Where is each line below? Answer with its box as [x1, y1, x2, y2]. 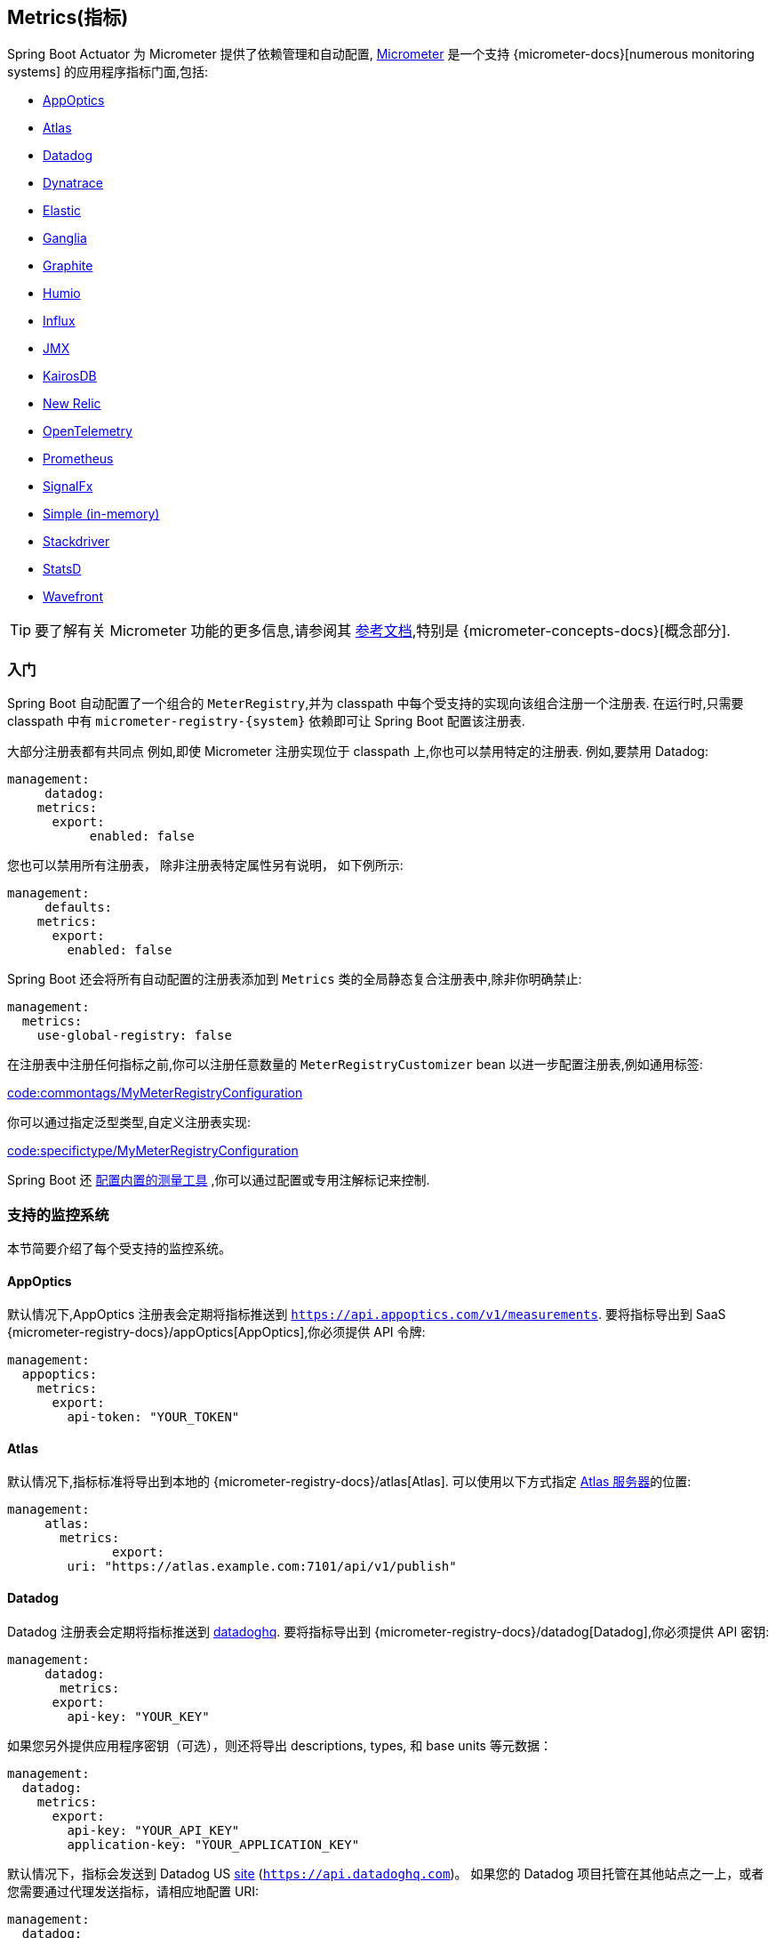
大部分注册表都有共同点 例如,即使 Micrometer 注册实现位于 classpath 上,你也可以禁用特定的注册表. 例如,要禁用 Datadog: [7, 744, 708, 760]
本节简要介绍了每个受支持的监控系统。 [7, 1240, 231, 1256]
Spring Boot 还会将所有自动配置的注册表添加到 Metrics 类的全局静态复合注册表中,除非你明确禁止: [7, 971, 582, 987]
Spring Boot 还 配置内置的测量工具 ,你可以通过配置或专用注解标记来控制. [7, 1172, 430, 1188]
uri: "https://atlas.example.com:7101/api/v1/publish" [67, 1559, 457, 1574]
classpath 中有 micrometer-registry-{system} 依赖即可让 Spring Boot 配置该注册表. [7, 713, 525, 729]
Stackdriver [43, 534, 110, 550]
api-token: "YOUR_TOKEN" [67, 1410, 240, 1425]
